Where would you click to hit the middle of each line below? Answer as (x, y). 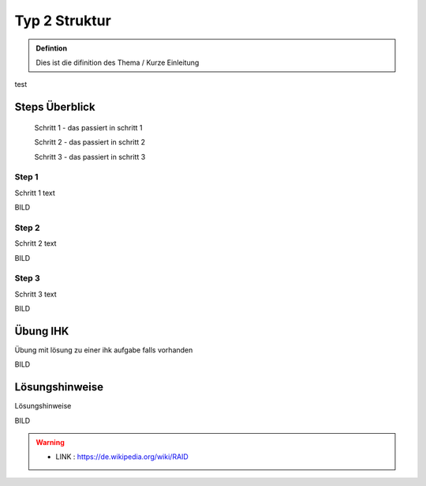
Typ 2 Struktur (63, 21)
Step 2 (27, 228)
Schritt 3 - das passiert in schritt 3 (90, 156)
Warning (50, 443)
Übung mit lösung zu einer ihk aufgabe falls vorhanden (104, 350)
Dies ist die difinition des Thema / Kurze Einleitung (118, 62)
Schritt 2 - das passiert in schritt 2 (90, 142)
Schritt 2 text (35, 243)
